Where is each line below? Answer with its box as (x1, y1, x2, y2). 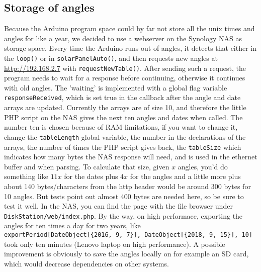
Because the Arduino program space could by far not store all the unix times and (4, 23, 255, 34)
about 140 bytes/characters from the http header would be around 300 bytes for (4, 181, 251, 192)
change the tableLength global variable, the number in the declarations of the (4, 131, 246, 142)
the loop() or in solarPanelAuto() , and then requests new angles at (4, 52, 218, 63)
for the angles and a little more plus (130, 171, 241, 182)
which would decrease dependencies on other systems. (4, 258, 169, 268)
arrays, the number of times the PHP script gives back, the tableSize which (4, 141, 241, 152)
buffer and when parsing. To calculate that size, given (4, 161, 169, 171)
